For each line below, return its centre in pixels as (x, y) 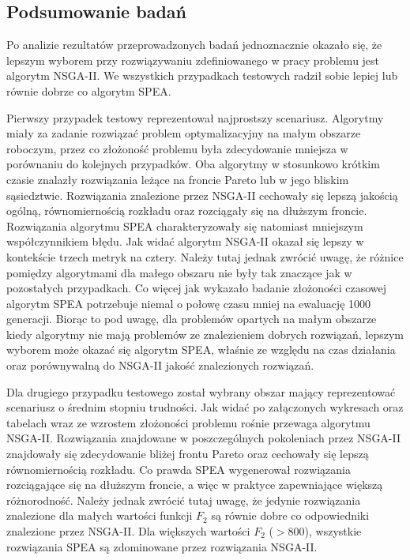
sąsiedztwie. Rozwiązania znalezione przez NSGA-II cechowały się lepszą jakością (202, 195)
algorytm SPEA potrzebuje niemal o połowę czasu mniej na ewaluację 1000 (189, 303)
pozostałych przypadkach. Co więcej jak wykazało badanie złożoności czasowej (196, 288)
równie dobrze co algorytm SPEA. (89, 90)
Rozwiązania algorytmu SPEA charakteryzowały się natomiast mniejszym (185, 226)
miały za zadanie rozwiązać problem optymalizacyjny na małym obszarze (184, 133)
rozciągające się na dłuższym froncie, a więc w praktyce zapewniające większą (195, 485)
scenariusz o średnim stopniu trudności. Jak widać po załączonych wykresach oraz (205, 407)
